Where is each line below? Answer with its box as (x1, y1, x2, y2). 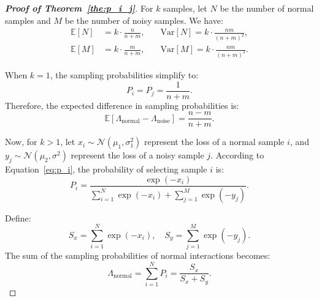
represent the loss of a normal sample (144, 135, 285, 148)
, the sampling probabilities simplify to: (50, 69, 199, 81)
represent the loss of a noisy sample (71, 149, 204, 162)
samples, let (163, 2, 207, 14)
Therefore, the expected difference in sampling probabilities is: (5, 98, 239, 111)
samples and (5, 13, 51, 26)
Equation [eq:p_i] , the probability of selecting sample (5, 163, 207, 176)
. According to (210, 149, 264, 162)
